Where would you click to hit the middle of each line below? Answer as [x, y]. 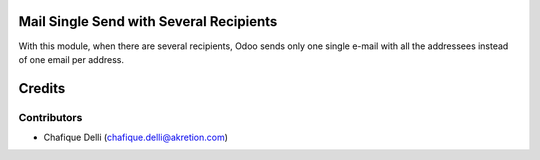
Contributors [50, 117]
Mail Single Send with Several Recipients [148, 21]
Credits [42, 88]
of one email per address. [71, 59]
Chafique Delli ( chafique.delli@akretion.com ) [136, 137]
